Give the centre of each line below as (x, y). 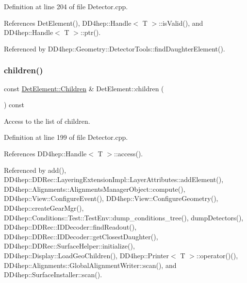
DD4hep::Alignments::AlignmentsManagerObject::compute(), (95, 189)
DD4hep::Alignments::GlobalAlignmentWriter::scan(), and (90, 265)
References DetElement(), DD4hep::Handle (68, 23)
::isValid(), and (181, 23)
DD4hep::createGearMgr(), (44, 208)
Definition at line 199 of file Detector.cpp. (66, 137)
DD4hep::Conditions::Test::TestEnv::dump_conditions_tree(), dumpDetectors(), (124, 217)
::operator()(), (217, 255)
